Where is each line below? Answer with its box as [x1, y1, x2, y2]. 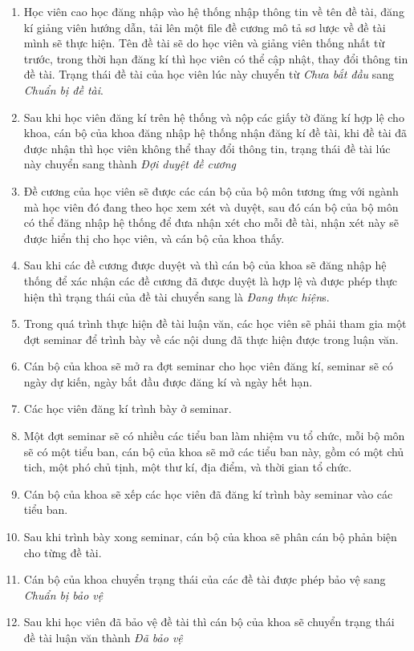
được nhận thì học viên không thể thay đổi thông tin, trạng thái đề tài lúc [23, 139, 391, 156]
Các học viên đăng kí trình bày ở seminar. [23, 400, 232, 417]
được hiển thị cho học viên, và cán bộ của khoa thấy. [23, 229, 285, 246]
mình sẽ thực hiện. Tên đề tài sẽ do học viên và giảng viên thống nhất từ [23, 34, 385, 51]
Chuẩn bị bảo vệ [23, 586, 103, 603]
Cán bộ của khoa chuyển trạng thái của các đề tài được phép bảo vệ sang [23, 571, 386, 588]
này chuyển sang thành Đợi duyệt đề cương [23, 156, 236, 172]
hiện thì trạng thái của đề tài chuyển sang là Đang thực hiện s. [23, 288, 330, 305]
